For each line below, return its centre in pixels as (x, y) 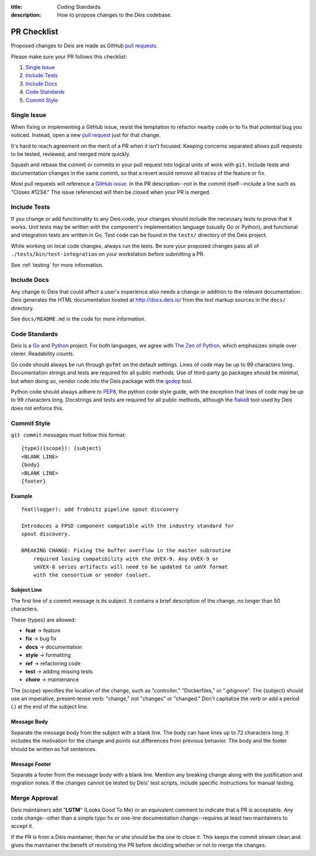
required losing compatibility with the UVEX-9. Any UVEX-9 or (126, 559)
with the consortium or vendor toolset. (92, 575)
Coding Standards (79, 7)
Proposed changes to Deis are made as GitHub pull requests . (84, 46)
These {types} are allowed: (43, 620)
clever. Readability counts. (43, 354)
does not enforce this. (37, 408)
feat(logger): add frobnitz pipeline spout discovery (100, 509)
